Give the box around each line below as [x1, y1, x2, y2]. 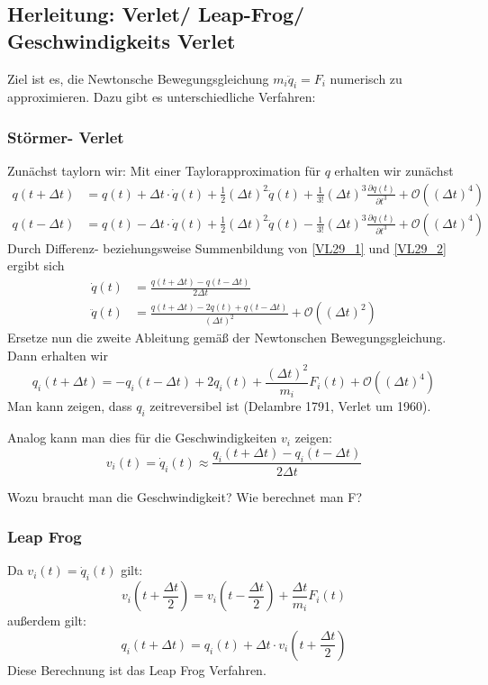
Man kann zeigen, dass [7, 397, 132, 416]
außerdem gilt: [7, 611, 86, 630]
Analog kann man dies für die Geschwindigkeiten [7, 428, 277, 447]
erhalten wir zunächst [334, 161, 454, 180]
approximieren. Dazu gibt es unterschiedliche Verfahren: [7, 87, 316, 106]
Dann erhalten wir [7, 345, 108, 364]
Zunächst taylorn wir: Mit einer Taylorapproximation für [7, 161, 321, 180]
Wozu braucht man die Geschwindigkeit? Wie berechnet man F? [7, 487, 362, 506]
